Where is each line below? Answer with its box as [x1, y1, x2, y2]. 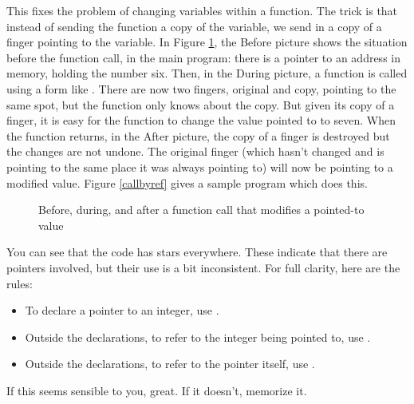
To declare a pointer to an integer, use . [25, 302, 219, 319]
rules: [6, 275, 33, 291]
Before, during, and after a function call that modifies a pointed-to [38, 201, 365, 218]
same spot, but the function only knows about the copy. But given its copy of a [6, 96, 395, 113]
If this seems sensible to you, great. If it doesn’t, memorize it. [6, 382, 307, 398]
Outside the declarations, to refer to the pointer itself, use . [25, 355, 315, 372]
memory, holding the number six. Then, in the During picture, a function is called [6, 65, 408, 81]
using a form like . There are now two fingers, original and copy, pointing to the [6, 80, 396, 97]
